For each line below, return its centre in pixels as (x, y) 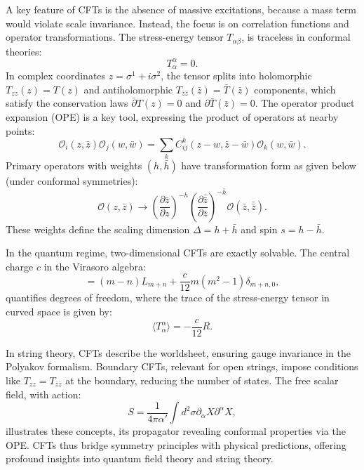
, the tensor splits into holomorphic (236, 76)
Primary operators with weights (74, 165)
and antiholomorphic (128, 89)
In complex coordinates (56, 76)
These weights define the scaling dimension (98, 229)
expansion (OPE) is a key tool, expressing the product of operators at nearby (172, 116)
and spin (259, 229)
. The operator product (305, 103)
